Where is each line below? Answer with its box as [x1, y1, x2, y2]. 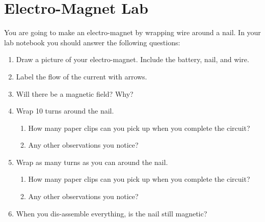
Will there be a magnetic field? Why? [16, 88, 134, 99]
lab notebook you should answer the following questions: [4, 37, 180, 47]
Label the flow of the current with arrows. [16, 71, 147, 81]
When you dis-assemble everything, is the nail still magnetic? [16, 208, 207, 218]
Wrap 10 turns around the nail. [16, 105, 114, 116]
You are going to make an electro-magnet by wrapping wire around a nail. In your [4, 27, 261, 38]
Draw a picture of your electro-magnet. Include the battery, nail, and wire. [16, 54, 249, 65]
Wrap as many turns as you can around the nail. [16, 156, 168, 167]
